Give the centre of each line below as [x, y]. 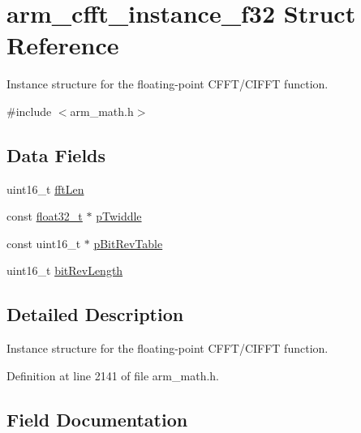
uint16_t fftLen [45, 189]
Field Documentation [97, 419]
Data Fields [56, 154]
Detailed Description [95, 314]
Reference [63, 45]
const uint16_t [44, 243]
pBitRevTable [128, 243]
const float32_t [45, 216]
